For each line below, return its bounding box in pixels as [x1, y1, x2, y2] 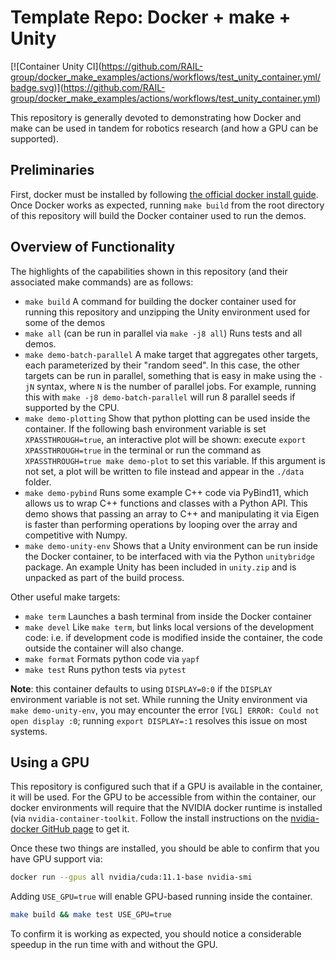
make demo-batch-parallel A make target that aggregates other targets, [24, 348, 319, 360]
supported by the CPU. [24, 401, 120, 413]
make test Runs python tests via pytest [24, 663, 187, 675]
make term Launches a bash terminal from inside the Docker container [24, 610, 312, 622]
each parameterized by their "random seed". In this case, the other [24, 359, 301, 371]
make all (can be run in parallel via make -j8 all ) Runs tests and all [24, 327, 303, 339]
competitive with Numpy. [24, 529, 128, 541]
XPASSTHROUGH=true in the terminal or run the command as [24, 444, 262, 456]
